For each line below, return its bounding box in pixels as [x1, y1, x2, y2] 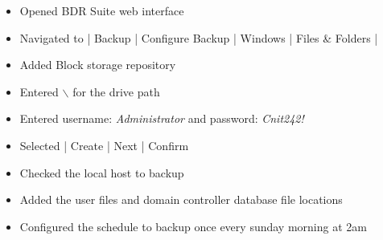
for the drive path [72, 83, 160, 100]
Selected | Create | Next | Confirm [19, 136, 189, 153]
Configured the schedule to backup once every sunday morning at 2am [19, 218, 367, 234]
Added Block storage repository [19, 56, 176, 73]
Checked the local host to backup [19, 164, 184, 181]
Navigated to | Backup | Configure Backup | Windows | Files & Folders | [19, 29, 378, 46]
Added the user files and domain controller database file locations [19, 191, 343, 208]
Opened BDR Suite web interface [19, 2, 184, 18]
